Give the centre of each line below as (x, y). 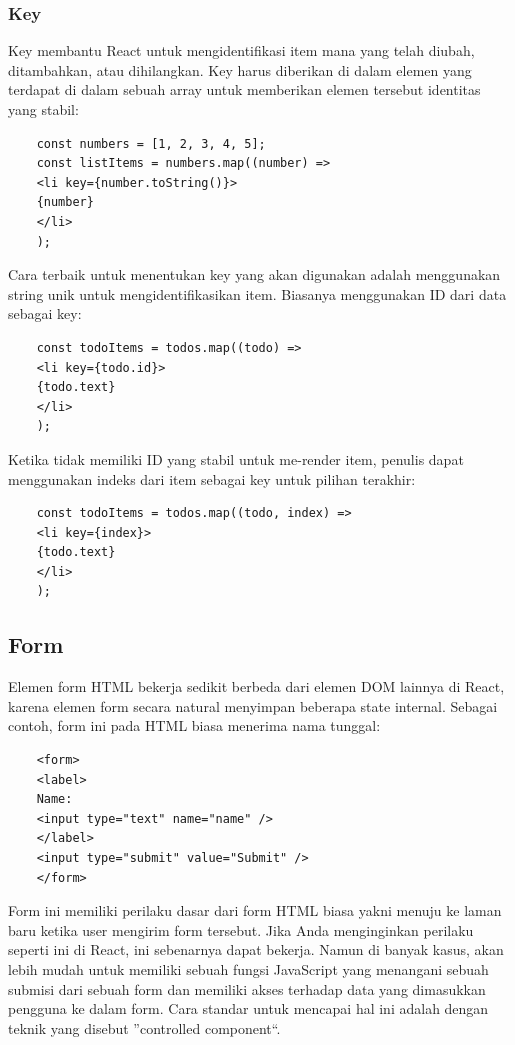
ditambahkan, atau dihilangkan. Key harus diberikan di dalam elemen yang (240, 69)
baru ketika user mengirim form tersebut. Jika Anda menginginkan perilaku (241, 929)
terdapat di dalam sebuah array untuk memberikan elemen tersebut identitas (244, 89)
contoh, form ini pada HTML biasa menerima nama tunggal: (194, 725)
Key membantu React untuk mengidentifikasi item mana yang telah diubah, (241, 50)
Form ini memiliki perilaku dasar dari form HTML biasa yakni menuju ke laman (255, 910)
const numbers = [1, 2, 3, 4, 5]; (151, 143)
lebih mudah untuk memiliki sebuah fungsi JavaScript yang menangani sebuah (248, 968)
